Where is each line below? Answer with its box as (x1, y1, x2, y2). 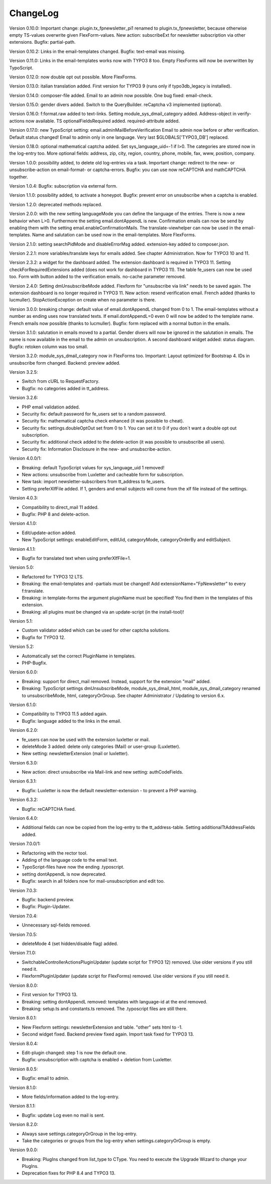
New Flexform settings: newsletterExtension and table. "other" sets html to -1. (22, 1024, 183, 1030)
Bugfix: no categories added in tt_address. (22, 385, 110, 391)
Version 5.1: (9, 618, 33, 624)
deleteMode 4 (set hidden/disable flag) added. (22, 941, 118, 947)
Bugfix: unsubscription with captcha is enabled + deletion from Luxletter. (22, 1057, 173, 1063)
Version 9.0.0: (9, 1147, 38, 1153)
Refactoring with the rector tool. (22, 850, 88, 856)
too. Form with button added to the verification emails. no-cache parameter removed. (9, 274, 186, 280)
